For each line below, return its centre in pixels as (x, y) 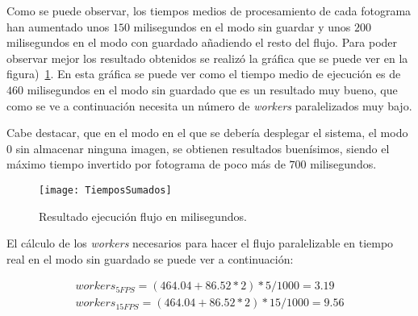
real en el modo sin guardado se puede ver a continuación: (150, 258)
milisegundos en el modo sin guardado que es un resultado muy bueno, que (212, 89)
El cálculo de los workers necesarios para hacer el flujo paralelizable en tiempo (200, 243)
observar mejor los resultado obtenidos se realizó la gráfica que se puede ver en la (207, 58)
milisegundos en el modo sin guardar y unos (242, 26)
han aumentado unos (58, 26)
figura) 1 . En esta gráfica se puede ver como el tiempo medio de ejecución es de (204, 74)
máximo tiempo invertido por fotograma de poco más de (146, 164)
